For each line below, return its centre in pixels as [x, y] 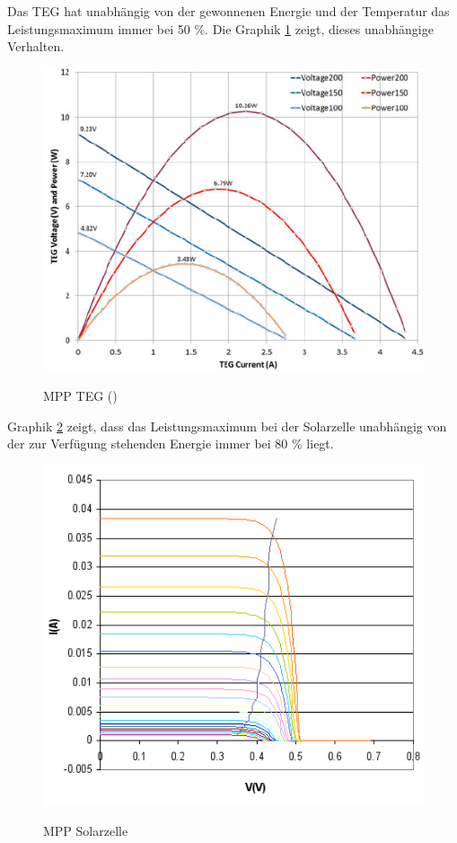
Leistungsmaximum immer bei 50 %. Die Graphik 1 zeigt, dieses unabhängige [220, 28]
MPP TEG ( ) [80, 396]
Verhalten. [36, 46]
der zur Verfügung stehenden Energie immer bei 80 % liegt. [171, 444]
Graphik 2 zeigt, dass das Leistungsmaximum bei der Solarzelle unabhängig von [227, 426]
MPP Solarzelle [86, 830]
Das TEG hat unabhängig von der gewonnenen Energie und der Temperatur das [228, 11]
